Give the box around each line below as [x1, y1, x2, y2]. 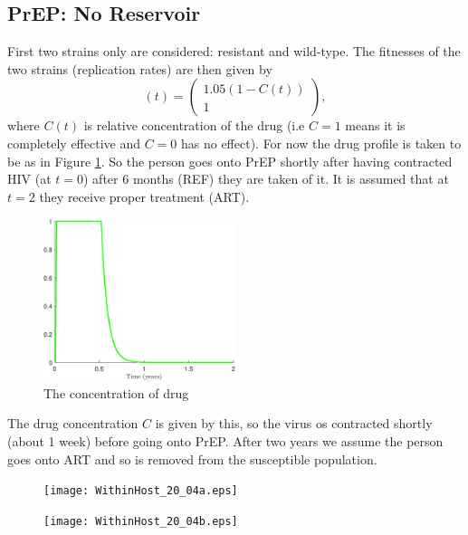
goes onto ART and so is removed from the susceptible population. [7, 449, 377, 468]
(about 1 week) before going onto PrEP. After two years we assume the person [7, 432, 444, 451]
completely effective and [7, 133, 140, 152]
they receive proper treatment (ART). [39, 186, 250, 205]
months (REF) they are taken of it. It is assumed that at [132, 169, 449, 188]
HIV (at [7, 169, 52, 188]
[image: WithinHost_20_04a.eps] [43, 484, 238, 498]
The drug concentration [7, 414, 138, 433]
